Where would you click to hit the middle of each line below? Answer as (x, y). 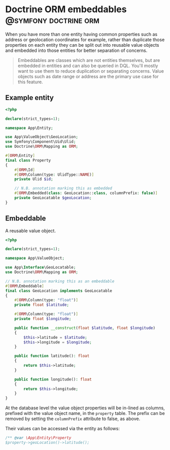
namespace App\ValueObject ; (35, 258)
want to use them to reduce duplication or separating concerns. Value (91, 71)
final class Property (28, 160)
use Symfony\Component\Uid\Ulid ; (41, 142)
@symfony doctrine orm (53, 20)
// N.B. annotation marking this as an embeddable (60, 281)
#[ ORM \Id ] (25, 170)
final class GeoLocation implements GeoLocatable (59, 291)
